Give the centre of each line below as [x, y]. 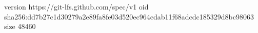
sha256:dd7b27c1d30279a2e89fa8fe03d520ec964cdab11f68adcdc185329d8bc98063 [129, 16]
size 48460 [20, 26]
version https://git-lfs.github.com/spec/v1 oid [76, 6]
